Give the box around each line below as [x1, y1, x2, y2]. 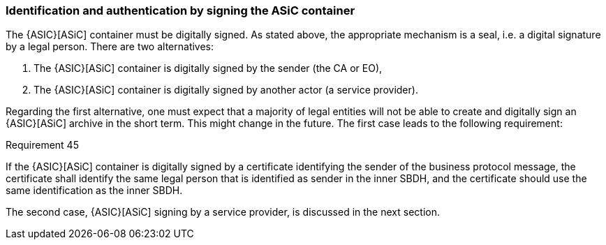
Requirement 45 [6, 139, 79, 151]
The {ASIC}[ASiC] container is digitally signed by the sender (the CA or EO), [34, 62, 383, 75]
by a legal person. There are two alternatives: [6, 40, 214, 53]
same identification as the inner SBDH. [6, 184, 183, 197]
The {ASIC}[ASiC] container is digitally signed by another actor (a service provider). [34, 84, 418, 96]
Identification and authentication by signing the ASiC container [6, 3, 355, 17]
